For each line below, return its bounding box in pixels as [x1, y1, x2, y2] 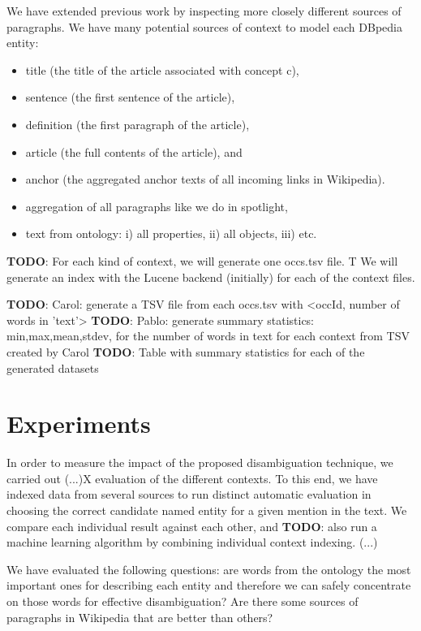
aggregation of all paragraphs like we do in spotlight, [25, 197, 288, 214]
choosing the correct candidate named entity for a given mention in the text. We [6, 502, 407, 518]
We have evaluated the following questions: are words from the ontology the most [6, 560, 411, 577]
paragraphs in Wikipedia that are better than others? [6, 608, 273, 625]
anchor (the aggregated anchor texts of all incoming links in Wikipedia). [25, 171, 385, 188]
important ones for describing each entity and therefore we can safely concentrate [6, 577, 411, 594]
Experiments [6, 407, 151, 440]
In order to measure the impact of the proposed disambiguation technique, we [6, 454, 393, 471]
